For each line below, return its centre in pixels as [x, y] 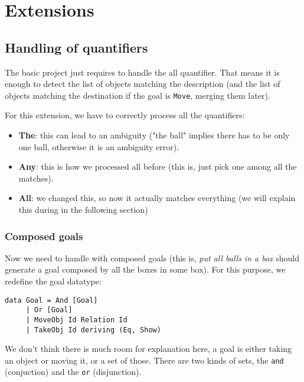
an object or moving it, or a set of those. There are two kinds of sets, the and [144, 360]
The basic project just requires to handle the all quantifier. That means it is [142, 72]
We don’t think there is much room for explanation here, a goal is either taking [148, 349]
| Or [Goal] [49, 310]
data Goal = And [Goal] [51, 300]
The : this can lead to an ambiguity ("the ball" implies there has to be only [154, 135]
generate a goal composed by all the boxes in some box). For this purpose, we [145, 269]
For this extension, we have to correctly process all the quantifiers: [125, 115]
